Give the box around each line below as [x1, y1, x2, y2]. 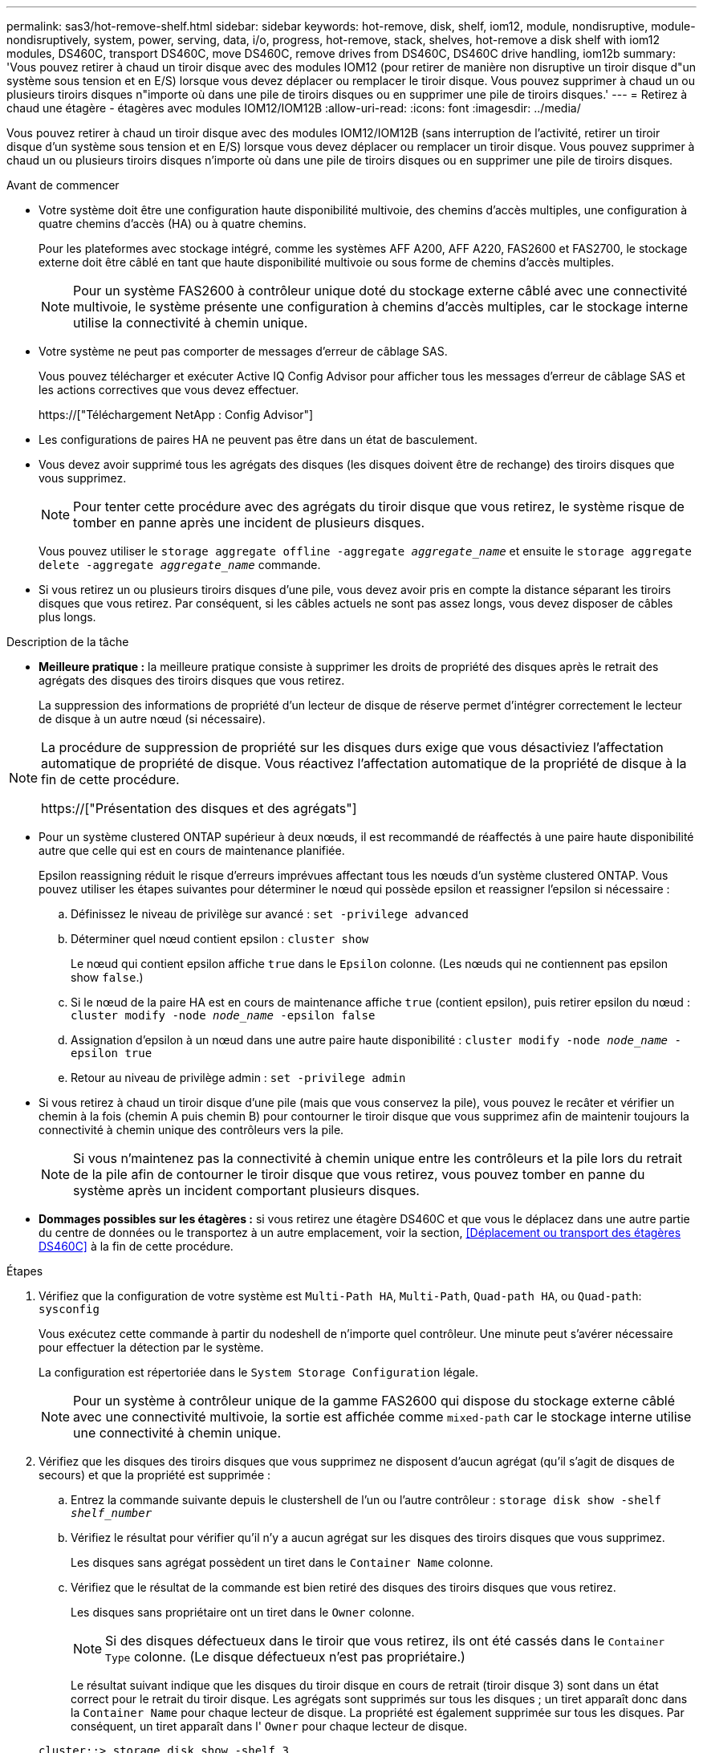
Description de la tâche [6, 635, 129, 649]
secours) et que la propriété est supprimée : [39, 1468, 271, 1482]
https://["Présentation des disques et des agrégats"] [41, 800, 357, 816]
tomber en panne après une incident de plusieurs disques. [73, 515, 425, 531]
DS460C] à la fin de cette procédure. [39, 1239, 234, 1253]
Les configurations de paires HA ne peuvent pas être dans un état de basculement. [39, 433, 477, 446]
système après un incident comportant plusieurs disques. [73, 1182, 420, 1198]
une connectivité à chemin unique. [73, 1425, 282, 1441]
